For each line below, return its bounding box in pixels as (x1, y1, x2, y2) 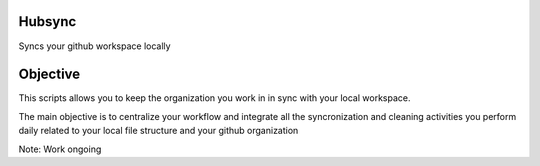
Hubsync (18, 13, 77, 30)
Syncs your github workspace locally (18, 40, 171, 52)
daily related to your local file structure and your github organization (18, 125, 299, 137)
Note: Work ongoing (18, 143, 102, 155)
